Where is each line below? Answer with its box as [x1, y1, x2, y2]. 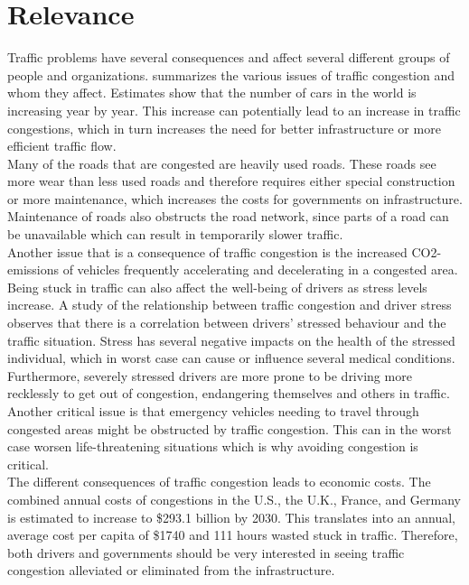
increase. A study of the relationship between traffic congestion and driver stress [7, 295, 452, 314]
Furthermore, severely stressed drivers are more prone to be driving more [7, 366, 412, 385]
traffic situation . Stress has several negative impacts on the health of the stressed [7, 330, 455, 349]
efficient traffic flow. [7, 136, 117, 155]
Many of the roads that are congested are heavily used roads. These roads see [7, 153, 436, 172]
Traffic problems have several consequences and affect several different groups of [7, 48, 450, 67]
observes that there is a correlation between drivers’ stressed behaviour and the [7, 313, 446, 332]
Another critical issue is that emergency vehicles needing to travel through [7, 402, 419, 420]
